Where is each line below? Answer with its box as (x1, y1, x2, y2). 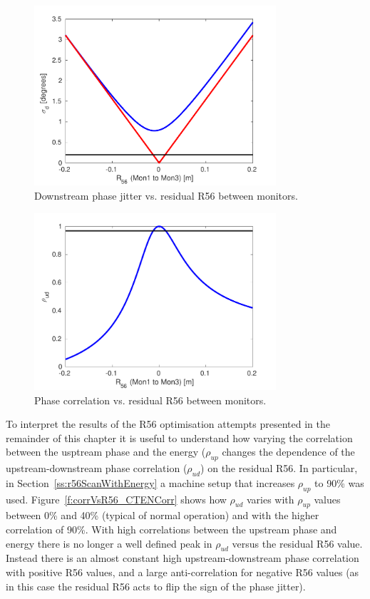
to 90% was (314, 475, 364, 490)
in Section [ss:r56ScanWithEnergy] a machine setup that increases (6, 475, 295, 490)
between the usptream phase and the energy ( (6, 444, 206, 459)
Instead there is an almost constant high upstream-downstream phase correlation (6, 551, 359, 565)
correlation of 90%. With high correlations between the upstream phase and (6, 522, 337, 537)
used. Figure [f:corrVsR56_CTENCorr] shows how (6, 491, 227, 506)
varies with (246, 491, 294, 506)
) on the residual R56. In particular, (200, 461, 358, 476)
